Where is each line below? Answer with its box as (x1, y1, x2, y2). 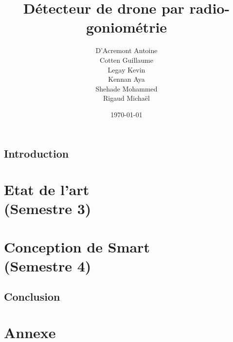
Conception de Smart (4, 236, 150, 256)
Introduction (4, 146, 69, 161)
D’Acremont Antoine (95, 45, 158, 55)
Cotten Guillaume (100, 54, 153, 65)
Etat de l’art (4, 180, 90, 199)
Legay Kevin (108, 64, 145, 74)
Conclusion (4, 289, 60, 304)
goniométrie (86, 17, 167, 37)
